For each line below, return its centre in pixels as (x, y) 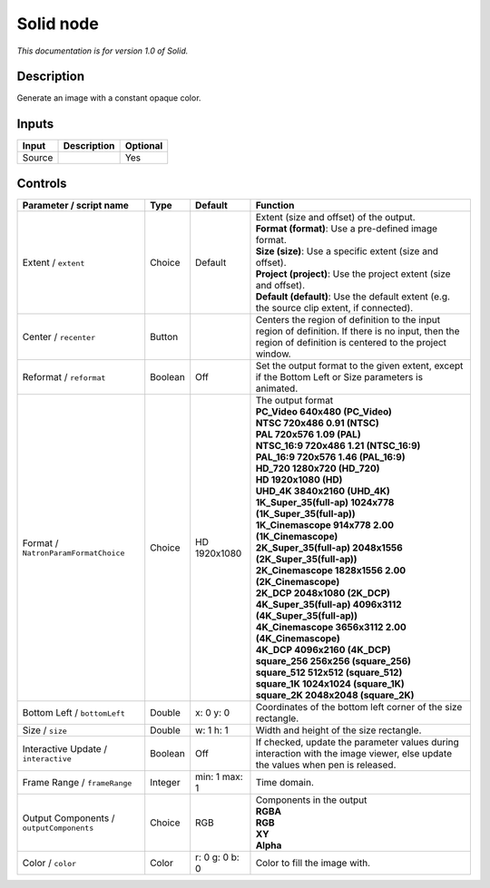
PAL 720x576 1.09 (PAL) (309, 434)
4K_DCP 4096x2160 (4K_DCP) (323, 649)
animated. (277, 388)
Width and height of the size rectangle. (338, 730)
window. (273, 354)
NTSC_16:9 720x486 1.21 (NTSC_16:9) (338, 445)
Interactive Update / (65, 749)
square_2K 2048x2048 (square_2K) (335, 695)
